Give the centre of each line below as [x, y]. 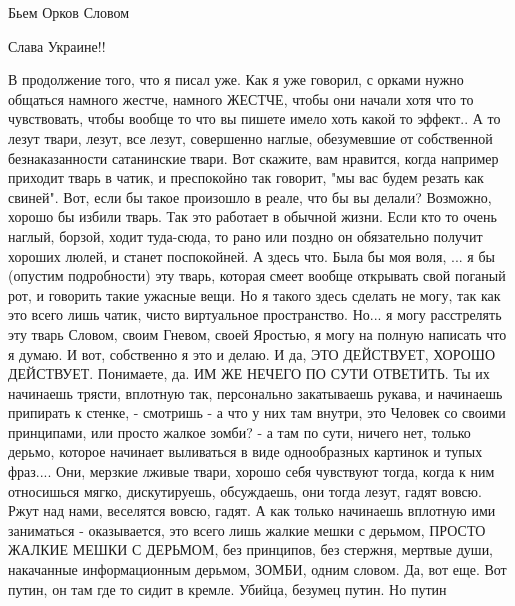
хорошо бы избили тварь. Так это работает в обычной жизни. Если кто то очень [252, 216]
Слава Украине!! [57, 45]
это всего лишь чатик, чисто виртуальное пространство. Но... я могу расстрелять [255, 314]
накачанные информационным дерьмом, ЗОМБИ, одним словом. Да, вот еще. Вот [257, 569]
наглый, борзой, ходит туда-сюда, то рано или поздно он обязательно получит [245, 235]
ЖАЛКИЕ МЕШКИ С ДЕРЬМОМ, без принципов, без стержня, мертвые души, [251, 549]
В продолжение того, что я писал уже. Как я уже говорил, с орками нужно [236, 79]
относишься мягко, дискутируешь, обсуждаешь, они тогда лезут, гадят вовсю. [245, 490]
